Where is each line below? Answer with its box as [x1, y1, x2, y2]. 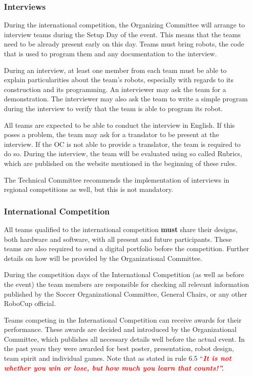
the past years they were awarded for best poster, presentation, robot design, [4, 343, 234, 353]
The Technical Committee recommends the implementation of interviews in [4, 174, 230, 185]
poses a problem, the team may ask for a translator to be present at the [4, 129, 219, 140]
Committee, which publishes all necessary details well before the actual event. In [4, 333, 245, 344]
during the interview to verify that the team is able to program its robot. [4, 103, 223, 113]
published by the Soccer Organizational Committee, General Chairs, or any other [4, 288, 247, 299]
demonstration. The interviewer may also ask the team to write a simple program [4, 94, 248, 104]
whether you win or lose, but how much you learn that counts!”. [4, 362, 224, 373]
